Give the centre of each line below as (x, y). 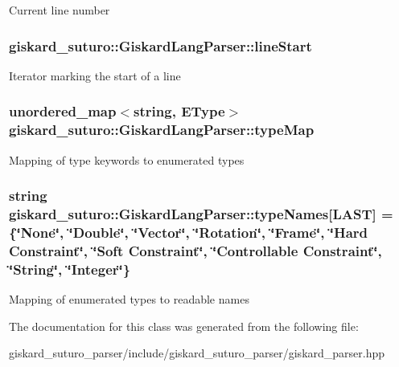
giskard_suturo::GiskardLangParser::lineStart (160, 45)
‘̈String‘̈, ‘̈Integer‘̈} (70, 269)
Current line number (60, 10)
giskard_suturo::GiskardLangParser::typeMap (162, 130)
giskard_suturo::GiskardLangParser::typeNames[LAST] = (201, 213)
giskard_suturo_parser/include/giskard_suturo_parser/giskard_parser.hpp (197, 353)
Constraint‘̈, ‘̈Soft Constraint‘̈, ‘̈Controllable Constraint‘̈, (195, 250)
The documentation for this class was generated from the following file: (184, 326)
